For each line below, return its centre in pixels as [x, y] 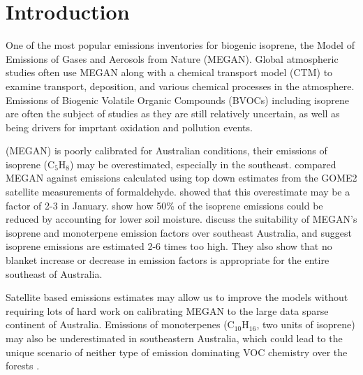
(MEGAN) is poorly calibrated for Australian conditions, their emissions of [166, 150]
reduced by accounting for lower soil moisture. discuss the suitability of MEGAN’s [181, 219]
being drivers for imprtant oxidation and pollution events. [129, 127]
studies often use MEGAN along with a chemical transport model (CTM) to [169, 72]
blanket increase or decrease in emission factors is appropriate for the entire [168, 260]
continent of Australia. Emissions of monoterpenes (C [120, 324]
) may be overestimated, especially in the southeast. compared [203, 164]
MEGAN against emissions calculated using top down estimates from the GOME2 [181, 178]
